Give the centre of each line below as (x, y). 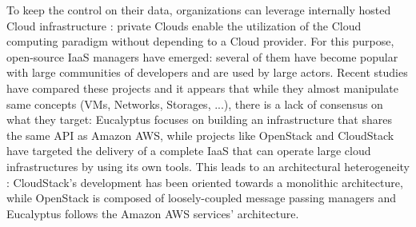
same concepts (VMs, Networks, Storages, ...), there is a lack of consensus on (195, 104)
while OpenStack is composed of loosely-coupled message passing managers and (202, 198)
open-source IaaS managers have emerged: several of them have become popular (202, 56)
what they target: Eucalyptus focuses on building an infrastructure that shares (199, 119)
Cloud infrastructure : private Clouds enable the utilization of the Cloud (184, 25)
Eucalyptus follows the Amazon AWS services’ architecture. (153, 213)
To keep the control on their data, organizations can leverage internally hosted (199, 10)
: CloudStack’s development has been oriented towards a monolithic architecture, (205, 182)
